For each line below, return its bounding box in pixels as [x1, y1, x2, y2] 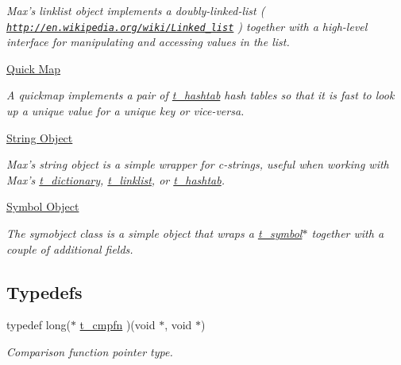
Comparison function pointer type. [6, 343, 173, 359]
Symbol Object [6, 198, 79, 215]
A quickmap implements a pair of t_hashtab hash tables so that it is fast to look [6, 87, 395, 103]
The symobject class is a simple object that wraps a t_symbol [6, 225, 303, 241]
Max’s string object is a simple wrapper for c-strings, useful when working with [6, 156, 389, 173]
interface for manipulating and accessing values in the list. [6, 33, 290, 50]
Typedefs [6, 279, 83, 304]
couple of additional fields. [6, 240, 133, 257]
